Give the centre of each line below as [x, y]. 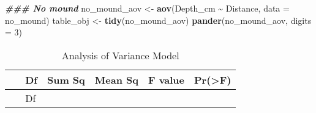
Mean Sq [116, 79]
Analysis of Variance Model [120, 55]
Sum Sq [66, 79]
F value [166, 79]
